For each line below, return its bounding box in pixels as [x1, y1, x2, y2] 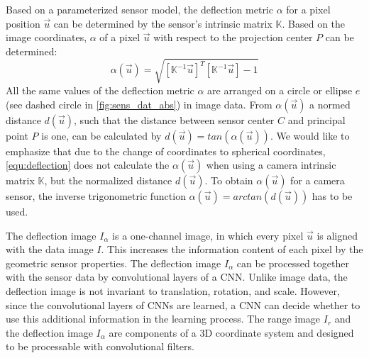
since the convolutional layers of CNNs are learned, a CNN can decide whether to [6, 297, 360, 312]
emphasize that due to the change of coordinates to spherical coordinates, [6, 143, 326, 158]
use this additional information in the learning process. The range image [6, 311, 321, 326]
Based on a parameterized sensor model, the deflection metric [6, 2, 273, 16]
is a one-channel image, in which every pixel [112, 228, 304, 242]
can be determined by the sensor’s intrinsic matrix [53, 16, 272, 30]
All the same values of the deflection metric [6, 82, 194, 97]
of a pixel [99, 30, 141, 45]
